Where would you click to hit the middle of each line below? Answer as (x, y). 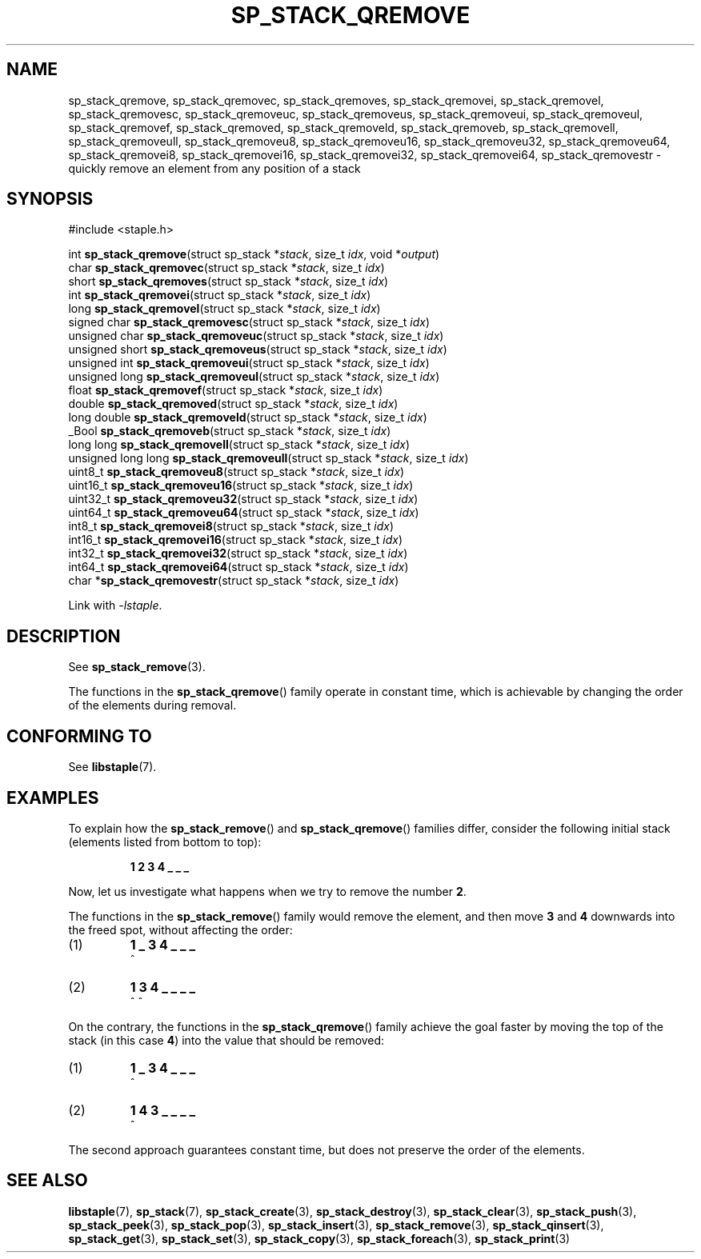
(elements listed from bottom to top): (165, 841)
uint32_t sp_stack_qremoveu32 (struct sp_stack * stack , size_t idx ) (243, 499)
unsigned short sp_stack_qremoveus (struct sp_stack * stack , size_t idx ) (258, 350)
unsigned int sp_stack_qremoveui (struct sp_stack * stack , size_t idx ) (249, 363)
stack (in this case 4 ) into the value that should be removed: (226, 1040)
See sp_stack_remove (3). (137, 667)
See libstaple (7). (112, 767)
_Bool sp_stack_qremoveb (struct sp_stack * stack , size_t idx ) (230, 431)
